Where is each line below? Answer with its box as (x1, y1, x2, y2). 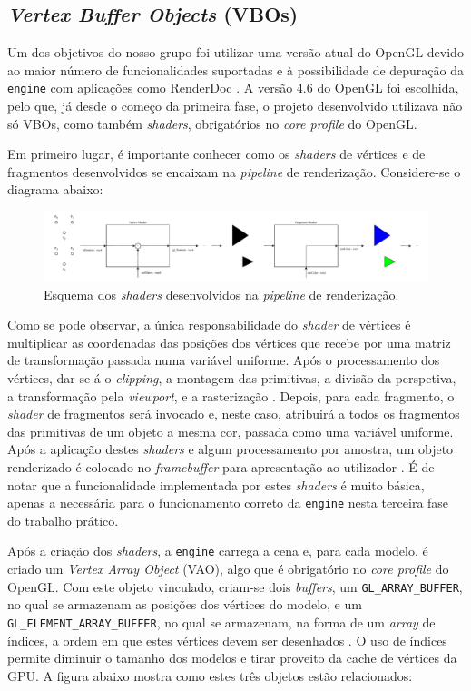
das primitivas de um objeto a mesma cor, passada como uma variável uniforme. (7, 421, 454, 440)
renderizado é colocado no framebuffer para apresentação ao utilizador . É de (7, 457, 435, 476)
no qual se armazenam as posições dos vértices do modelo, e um (7, 595, 362, 614)
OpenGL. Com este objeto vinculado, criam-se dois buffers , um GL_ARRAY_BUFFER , (7, 577, 463, 596)
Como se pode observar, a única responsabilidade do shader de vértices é (7, 315, 411, 334)
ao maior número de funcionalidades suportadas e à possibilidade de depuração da (7, 60, 465, 79)
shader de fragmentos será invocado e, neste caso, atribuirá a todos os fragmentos (7, 404, 460, 423)
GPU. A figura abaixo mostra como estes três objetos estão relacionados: (7, 666, 413, 685)
